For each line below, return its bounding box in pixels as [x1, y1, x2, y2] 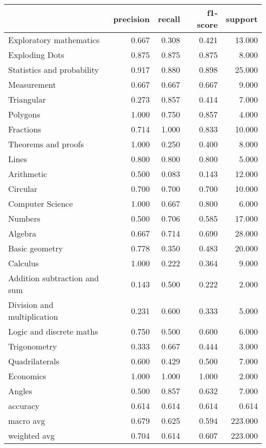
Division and [8, 299, 54, 310]
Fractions [8, 123, 41, 135]
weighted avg [8, 430, 55, 441]
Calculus [8, 257, 39, 269]
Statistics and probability [8, 64, 99, 75]
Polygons [8, 108, 40, 120]
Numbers [8, 212, 40, 224]
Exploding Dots [8, 49, 64, 61]
